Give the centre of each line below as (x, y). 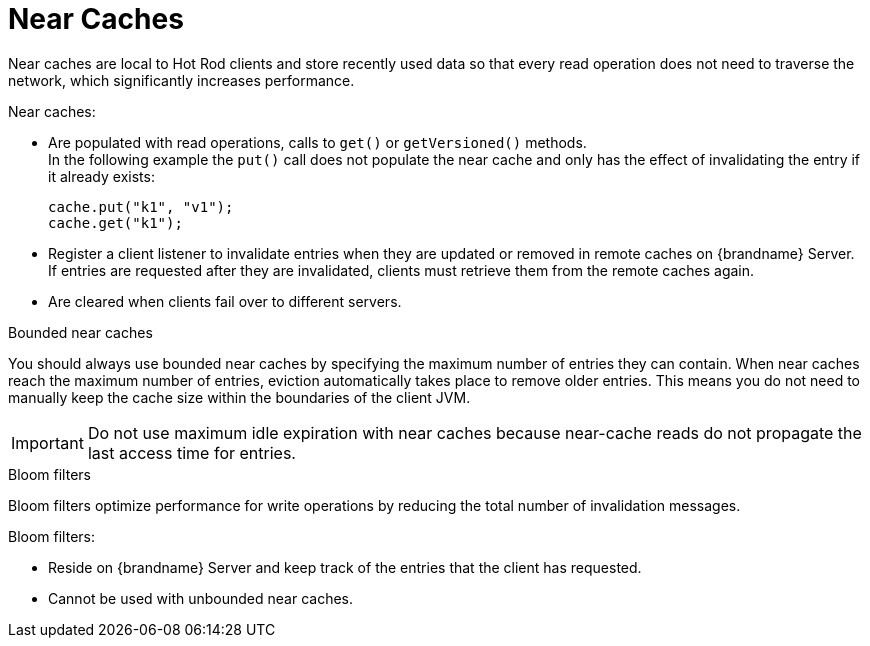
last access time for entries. (191, 452)
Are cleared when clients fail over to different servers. (225, 301)
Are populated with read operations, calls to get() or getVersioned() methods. (317, 142)
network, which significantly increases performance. (181, 80)
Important (47, 442)
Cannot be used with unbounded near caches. (201, 598)
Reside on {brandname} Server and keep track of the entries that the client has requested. (345, 567)
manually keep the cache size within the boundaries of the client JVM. (239, 397)
